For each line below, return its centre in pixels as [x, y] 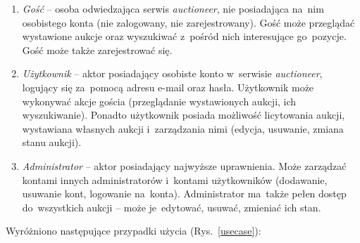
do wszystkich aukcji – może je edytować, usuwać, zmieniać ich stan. [172, 207]
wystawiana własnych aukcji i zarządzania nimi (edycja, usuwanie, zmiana [183, 128]
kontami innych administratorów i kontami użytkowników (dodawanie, [175, 179]
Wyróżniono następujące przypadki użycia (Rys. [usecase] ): [134, 231]
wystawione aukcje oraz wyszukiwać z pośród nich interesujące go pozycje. [184, 36]
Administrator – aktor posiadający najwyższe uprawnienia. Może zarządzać [184, 165]
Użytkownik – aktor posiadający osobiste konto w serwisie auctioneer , [172, 73]
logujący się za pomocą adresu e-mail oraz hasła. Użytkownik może [168, 87]
